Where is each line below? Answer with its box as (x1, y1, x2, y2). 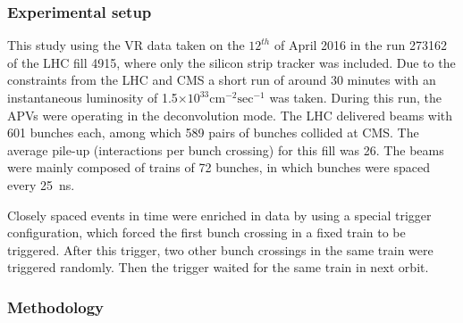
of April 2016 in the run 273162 (274, 36, 447, 54)
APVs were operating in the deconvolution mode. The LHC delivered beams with (7, 105, 453, 124)
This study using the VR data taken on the (7, 36, 245, 54)
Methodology (7, 295, 105, 318)
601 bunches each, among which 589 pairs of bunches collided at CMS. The (7, 123, 419, 142)
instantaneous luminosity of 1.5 (7, 88, 178, 106)
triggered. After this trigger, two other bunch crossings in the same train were (7, 240, 434, 259)
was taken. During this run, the (269, 88, 442, 106)
